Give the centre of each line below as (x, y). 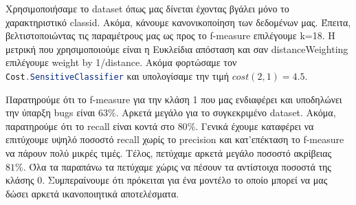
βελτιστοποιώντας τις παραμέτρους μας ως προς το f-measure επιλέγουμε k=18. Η (170, 35)
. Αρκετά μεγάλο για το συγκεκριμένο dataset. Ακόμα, (226, 112)
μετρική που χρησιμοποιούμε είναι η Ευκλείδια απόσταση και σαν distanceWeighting (177, 48)
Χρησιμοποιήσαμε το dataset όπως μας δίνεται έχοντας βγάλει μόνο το (147, 8)
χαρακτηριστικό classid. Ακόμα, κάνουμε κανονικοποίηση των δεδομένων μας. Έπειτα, (178, 22)
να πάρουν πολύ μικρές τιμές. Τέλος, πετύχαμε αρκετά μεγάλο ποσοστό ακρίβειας (169, 153)
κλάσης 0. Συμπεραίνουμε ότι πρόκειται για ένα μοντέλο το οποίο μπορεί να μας (167, 180)
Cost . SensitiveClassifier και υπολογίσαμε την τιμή (118, 75)
